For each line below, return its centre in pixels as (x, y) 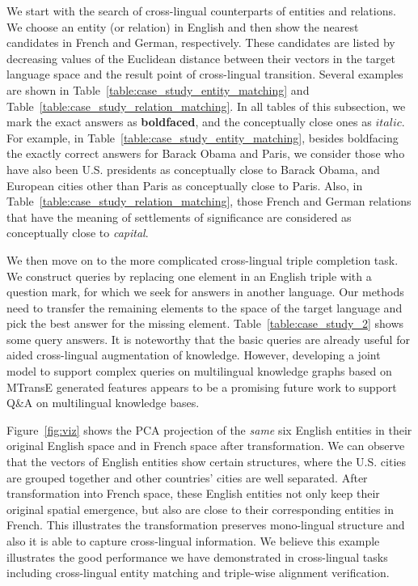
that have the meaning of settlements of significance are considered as (179, 217)
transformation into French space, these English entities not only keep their (193, 493)
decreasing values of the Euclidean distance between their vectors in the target (201, 58)
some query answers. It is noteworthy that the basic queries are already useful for (208, 339)
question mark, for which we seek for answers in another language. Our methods (205, 292)
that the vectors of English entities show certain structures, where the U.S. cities (207, 462)
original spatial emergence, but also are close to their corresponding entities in (200, 509)
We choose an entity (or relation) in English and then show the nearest (183, 26)
